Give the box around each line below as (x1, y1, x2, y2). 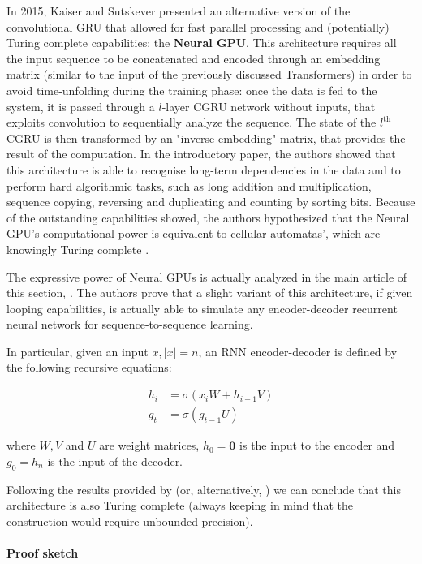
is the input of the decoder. (47, 452, 183, 469)
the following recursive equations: (6, 359, 172, 376)
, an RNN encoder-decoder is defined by (198, 342, 398, 359)
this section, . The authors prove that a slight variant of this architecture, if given (6, 284, 413, 301)
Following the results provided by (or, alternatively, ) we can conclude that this (6, 480, 401, 497)
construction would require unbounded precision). (6, 512, 253, 529)
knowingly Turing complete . (6, 240, 149, 257)
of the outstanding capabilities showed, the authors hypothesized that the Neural (6, 209, 410, 226)
